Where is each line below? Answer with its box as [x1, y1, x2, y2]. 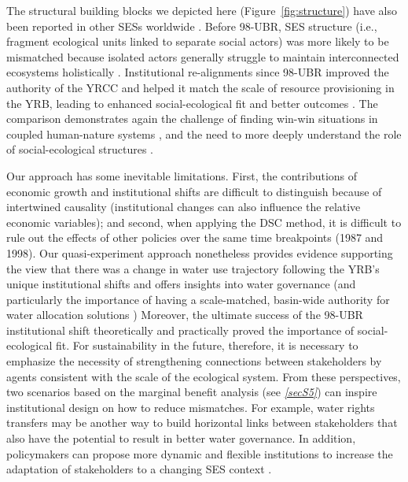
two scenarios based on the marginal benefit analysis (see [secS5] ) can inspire [6, 384, 377, 400]
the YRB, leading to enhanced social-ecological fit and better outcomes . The [6, 95, 378, 111]
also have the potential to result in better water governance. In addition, [6, 430, 356, 447]
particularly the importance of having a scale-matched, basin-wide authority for [6, 291, 390, 307]
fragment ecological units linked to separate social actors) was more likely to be [6, 33, 389, 50]
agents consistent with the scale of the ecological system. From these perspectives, [6, 368, 401, 384]
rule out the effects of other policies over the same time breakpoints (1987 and [6, 229, 384, 246]
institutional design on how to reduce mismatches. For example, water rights [6, 399, 375, 415]
